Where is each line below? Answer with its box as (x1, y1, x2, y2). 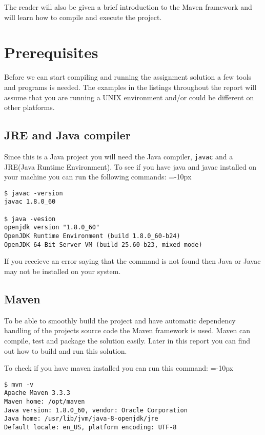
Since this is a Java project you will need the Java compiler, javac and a (4, 151, 233, 161)
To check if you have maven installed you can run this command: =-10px (4, 362, 234, 373)
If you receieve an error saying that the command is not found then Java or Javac (4, 256, 261, 266)
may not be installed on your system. (4, 265, 121, 276)
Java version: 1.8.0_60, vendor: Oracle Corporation (4, 406, 188, 414)
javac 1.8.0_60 (4, 198, 56, 206)
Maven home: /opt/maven (4, 398, 85, 405)
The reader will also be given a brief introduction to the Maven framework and (4, 2, 252, 12)
